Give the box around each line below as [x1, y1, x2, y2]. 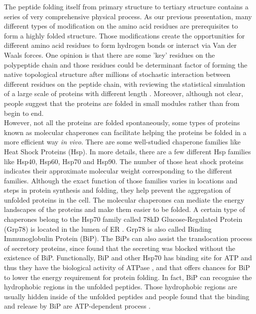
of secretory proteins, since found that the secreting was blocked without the [4, 243, 235, 253]
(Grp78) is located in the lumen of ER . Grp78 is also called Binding [4, 223, 212, 234]
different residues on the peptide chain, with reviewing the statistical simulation [4, 78, 245, 89]
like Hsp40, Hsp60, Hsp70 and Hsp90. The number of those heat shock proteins [4, 156, 244, 166]
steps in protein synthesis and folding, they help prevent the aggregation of [4, 185, 231, 195]
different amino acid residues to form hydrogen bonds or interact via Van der [4, 40, 237, 50]
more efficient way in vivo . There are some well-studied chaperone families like [4, 137, 241, 147]
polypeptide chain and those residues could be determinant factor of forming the [4, 59, 248, 70]
